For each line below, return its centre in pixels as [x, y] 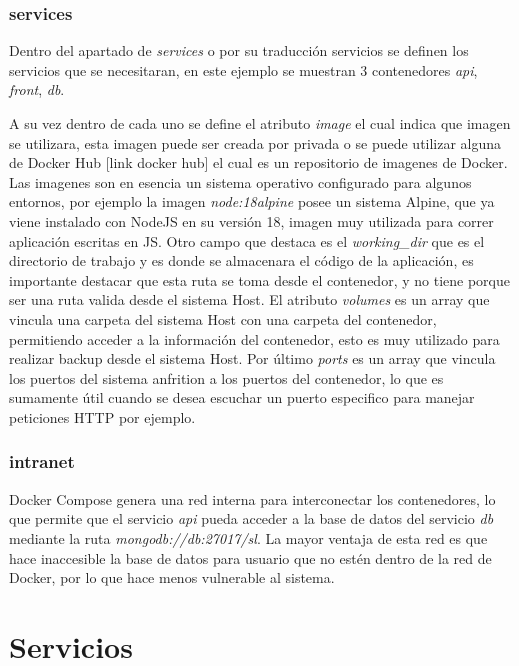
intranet [42, 461]
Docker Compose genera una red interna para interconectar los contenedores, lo [252, 498]
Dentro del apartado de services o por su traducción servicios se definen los [239, 50]
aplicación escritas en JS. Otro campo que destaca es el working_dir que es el [247, 240]
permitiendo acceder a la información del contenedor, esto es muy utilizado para [254, 338]
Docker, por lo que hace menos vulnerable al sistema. [172, 577]
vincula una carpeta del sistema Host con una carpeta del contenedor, [223, 318]
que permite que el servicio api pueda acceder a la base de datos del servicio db [251, 518]
